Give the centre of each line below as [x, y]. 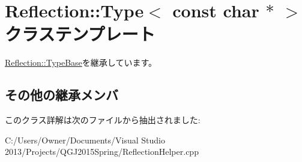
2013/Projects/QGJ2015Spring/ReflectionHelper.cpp [102, 152]
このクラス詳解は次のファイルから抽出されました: [103, 120]
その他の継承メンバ [62, 95]
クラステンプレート [80, 34]
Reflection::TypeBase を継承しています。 [81, 62]
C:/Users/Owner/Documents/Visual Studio [85, 140]
